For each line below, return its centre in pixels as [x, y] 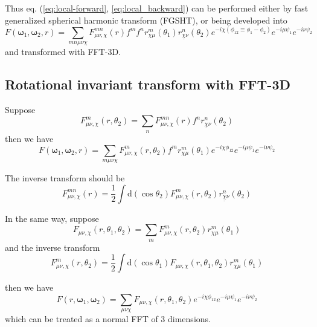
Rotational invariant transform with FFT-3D [148, 84]
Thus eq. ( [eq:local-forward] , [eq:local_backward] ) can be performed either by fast [157, 8]
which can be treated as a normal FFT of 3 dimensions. [108, 318]
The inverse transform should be [65, 178]
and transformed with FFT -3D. [63, 52]
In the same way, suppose [52, 218]
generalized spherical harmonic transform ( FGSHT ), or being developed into [146, 20]
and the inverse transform [53, 247]
